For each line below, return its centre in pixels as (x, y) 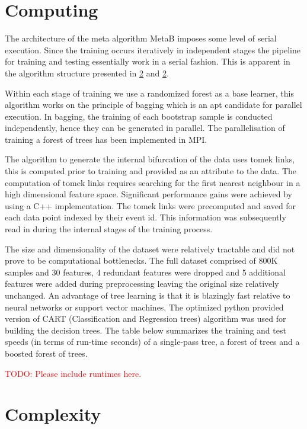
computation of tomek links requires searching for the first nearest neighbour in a (153, 182)
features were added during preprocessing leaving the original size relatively (142, 284)
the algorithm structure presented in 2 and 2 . (87, 73)
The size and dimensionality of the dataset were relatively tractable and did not (150, 249)
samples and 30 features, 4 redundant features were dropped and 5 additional (145, 272)
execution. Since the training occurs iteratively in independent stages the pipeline (153, 49)
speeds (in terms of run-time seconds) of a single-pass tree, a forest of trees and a (152, 342)
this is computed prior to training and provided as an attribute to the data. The (151, 171)
